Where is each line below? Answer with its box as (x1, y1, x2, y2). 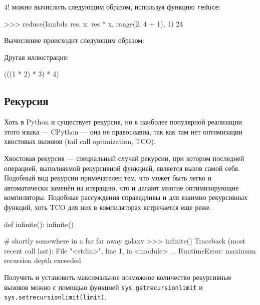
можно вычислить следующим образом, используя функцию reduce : (12, 1, 221, 11)
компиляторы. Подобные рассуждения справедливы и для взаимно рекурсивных (4, 192, 248, 202)
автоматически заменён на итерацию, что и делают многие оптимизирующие (4, 182, 239, 192)
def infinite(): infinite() (4, 218, 74, 229)
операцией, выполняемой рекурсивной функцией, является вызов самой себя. (4, 162, 240, 173)
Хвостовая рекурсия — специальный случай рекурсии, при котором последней (4, 153, 244, 163)
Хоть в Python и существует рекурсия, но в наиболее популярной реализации (4, 116, 242, 127)
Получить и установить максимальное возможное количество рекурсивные (4, 271, 231, 282)
